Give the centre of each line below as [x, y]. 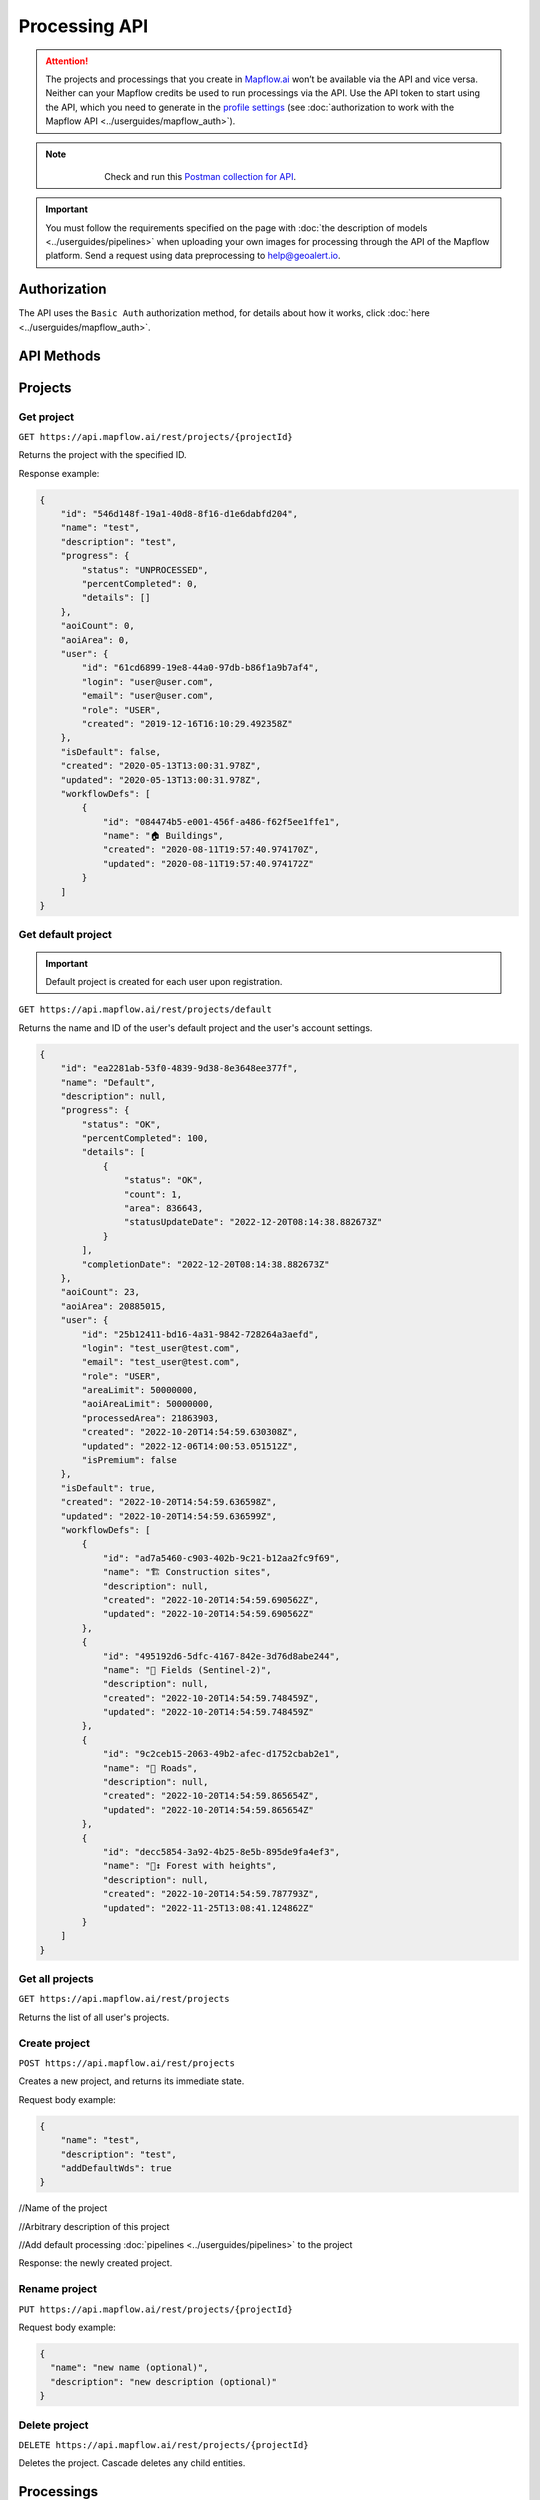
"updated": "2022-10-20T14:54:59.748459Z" [208, 1712]
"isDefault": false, [111, 751]
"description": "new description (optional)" [163, 2381]
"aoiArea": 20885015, [113, 1306]
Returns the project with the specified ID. [102, 455]
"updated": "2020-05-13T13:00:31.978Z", [161, 779]
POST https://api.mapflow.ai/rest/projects [126, 2063]
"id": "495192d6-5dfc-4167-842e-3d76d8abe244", [221, 1656]
